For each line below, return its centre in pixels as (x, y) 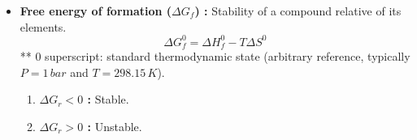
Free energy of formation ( (96, 11)
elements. (43, 26)
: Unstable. (115, 126)
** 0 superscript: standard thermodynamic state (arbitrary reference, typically (215, 56)
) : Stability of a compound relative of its (298, 11)
